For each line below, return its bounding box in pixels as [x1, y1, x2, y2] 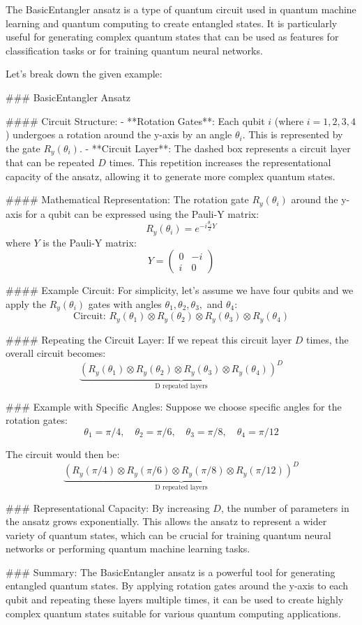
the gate [6, 140, 40, 155]
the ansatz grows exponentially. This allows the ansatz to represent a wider [6, 514, 327, 529]
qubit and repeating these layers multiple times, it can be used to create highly [6, 592, 344, 607]
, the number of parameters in [220, 500, 349, 515]
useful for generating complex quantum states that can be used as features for [6, 29, 339, 44]
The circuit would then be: [6, 446, 120, 461]
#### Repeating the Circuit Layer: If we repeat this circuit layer [6, 332, 292, 346]
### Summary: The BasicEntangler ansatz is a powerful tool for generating [6, 564, 335, 579]
